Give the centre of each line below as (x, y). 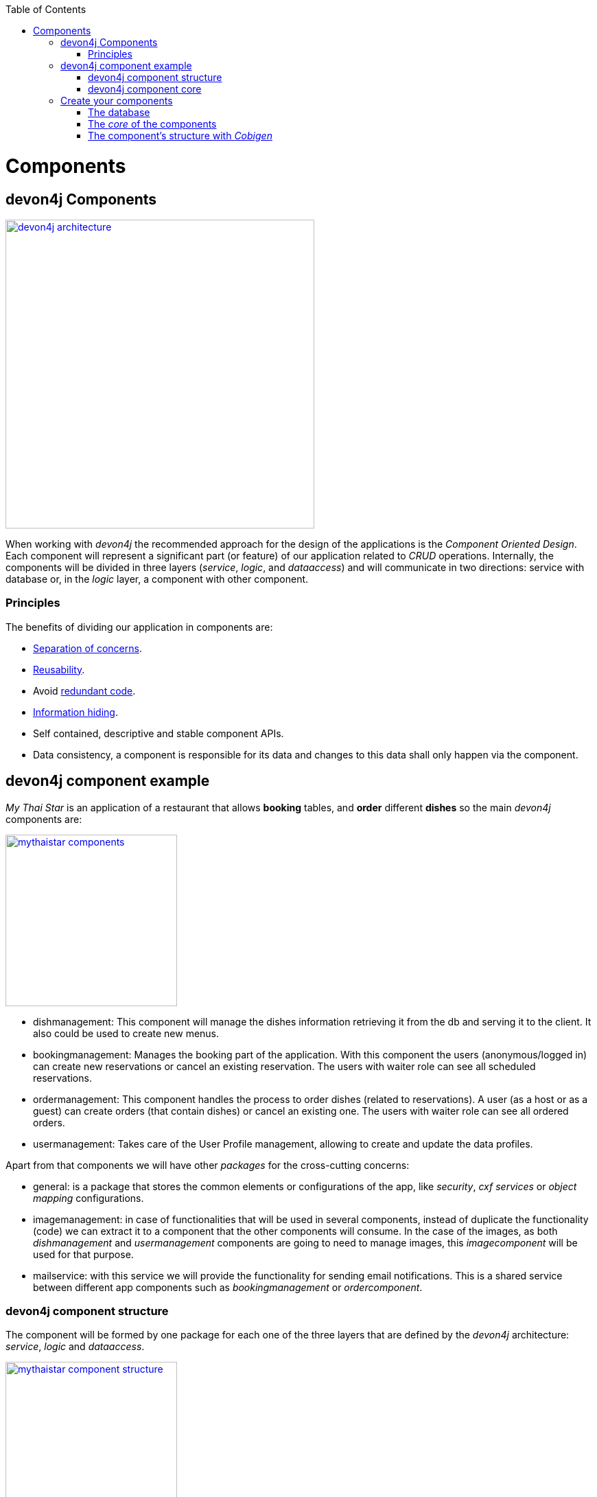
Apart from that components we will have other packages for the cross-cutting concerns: (208, 1165)
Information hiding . (75, 712)
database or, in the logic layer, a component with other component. (157, 579)
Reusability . (59, 669)
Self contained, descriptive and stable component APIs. (159, 733)
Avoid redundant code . (84, 691)
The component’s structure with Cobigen (180, 136)
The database (119, 112)
